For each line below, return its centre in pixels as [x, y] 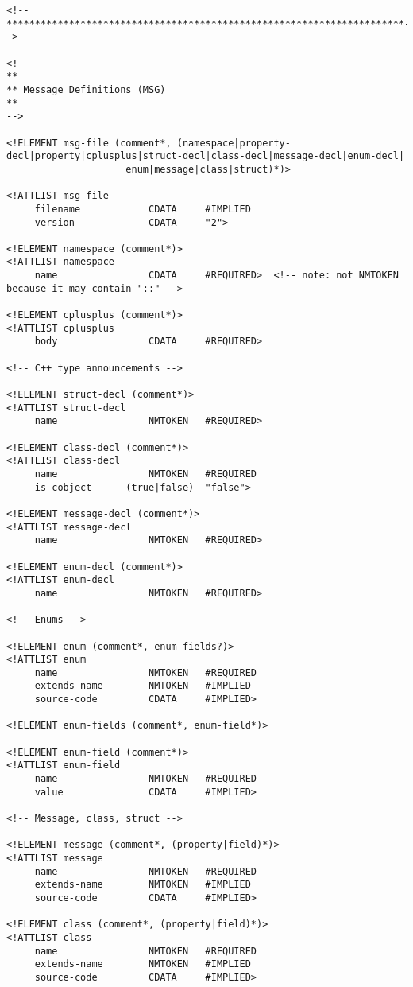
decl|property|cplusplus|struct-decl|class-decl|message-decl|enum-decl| [206, 156]
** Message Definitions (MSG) [86, 89]
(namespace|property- [234, 143]
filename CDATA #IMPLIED [143, 209]
